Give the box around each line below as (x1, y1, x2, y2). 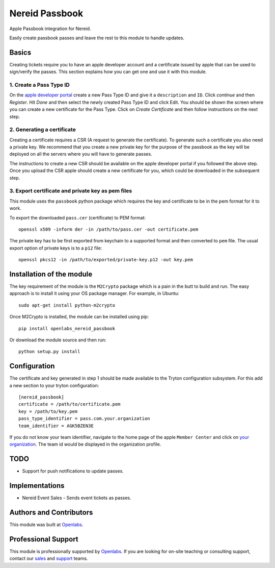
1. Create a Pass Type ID (9, 82, 70, 88)
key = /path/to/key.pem (18, 408, 78, 414)
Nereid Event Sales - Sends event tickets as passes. (22, 495, 132, 501)
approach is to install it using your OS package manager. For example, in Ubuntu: (9, 290, 179, 297)
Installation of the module (9, 269, 93, 278)
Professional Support (9, 535, 78, 544)
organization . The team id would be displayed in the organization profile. (9, 441, 161, 448)
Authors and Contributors (9, 508, 93, 517)
